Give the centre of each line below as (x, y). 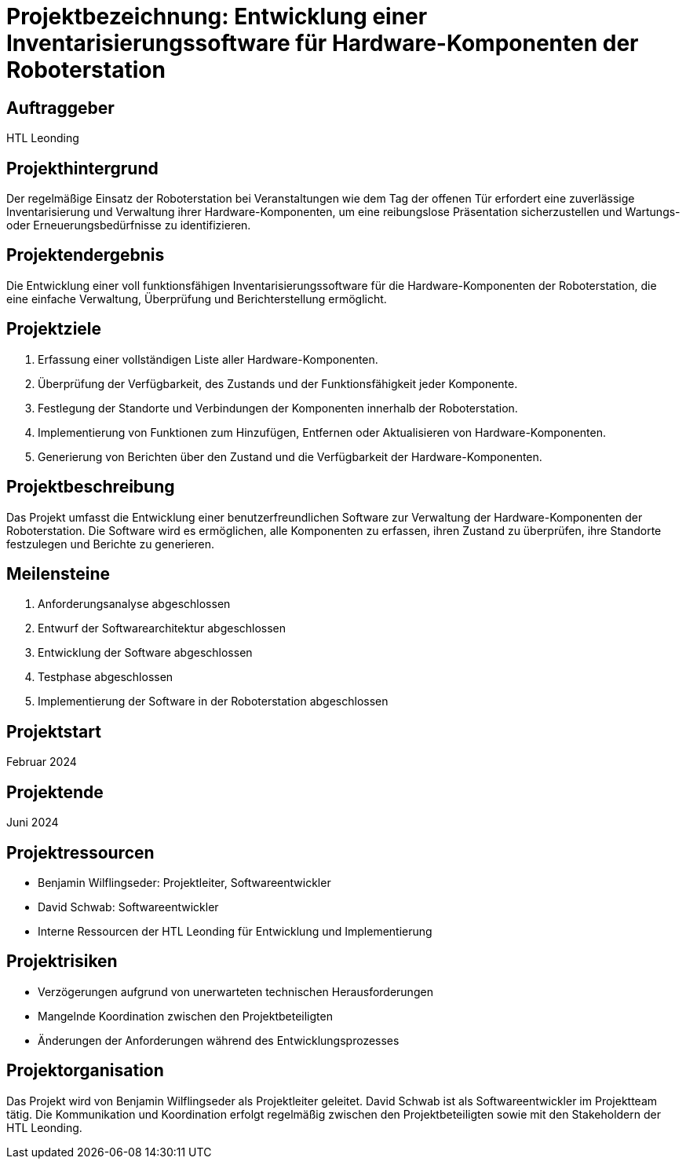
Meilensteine (58, 573)
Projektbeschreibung (91, 487)
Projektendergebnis (86, 255)
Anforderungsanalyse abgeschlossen (134, 604)
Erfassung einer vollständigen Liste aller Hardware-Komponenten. (208, 359)
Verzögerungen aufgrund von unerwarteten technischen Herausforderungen (235, 991)
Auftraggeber (60, 108)
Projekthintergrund (82, 168)
